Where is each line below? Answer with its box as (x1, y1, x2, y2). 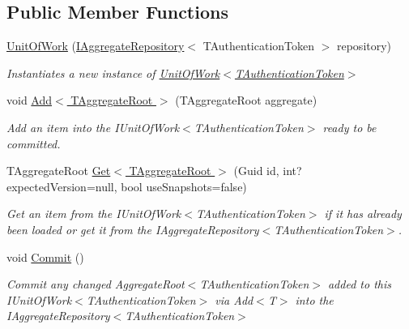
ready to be (322, 118, 377, 135)
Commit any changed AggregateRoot (6, 276, 185, 293)
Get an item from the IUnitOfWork (6, 205, 181, 222)
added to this (327, 276, 391, 293)
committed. (6, 135, 61, 152)
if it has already (324, 205, 402, 222)
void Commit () (6, 248, 84, 265)
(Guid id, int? (233, 162, 302, 179)
